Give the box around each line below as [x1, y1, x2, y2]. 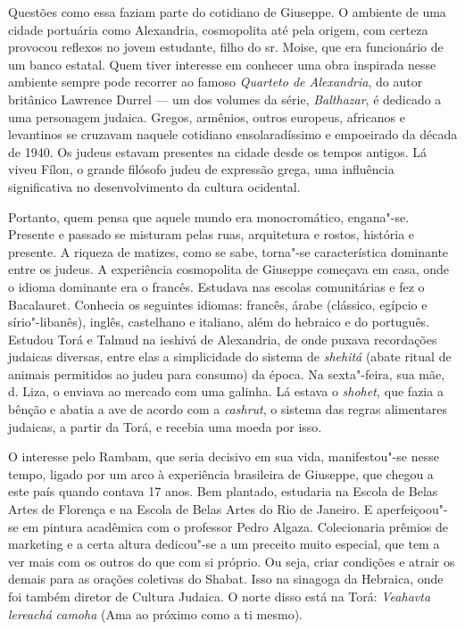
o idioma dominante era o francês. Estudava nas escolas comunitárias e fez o [8, 277, 425, 295]
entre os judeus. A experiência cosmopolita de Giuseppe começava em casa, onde [8, 260, 449, 278]
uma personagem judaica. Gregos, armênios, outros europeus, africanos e [8, 107, 405, 126]
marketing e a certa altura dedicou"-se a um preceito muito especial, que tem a [8, 535, 440, 553]
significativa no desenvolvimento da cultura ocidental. [8, 177, 301, 195]
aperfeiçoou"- [377, 500, 448, 518]
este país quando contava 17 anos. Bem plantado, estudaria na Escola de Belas [8, 482, 438, 501]
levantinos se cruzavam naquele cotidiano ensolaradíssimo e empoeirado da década [8, 125, 458, 144]
